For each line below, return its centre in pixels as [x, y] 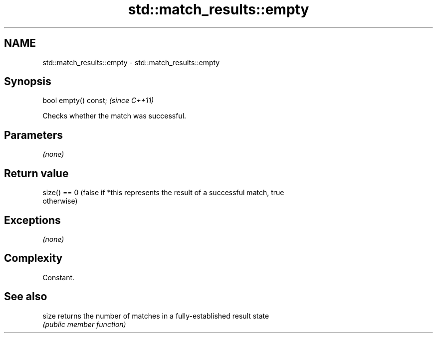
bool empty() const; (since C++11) [98, 101]
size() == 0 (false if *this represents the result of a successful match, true [163, 193]
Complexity [33, 258]
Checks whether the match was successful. [114, 116]
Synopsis [28, 82]
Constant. [59, 277]
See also [26, 297]
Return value [36, 173]
